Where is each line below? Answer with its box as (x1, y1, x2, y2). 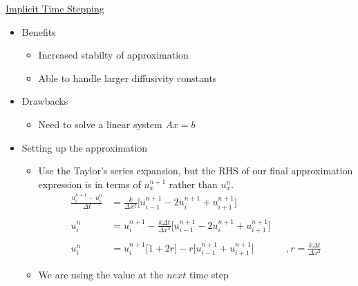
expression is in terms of (38, 176, 141, 191)
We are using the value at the (38, 267, 164, 282)
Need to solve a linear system (38, 116, 162, 131)
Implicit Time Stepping (6, 1, 104, 15)
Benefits (21, 24, 56, 39)
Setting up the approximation (21, 140, 148, 154)
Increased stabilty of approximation (38, 48, 189, 62)
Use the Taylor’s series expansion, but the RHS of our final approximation (38, 163, 353, 178)
